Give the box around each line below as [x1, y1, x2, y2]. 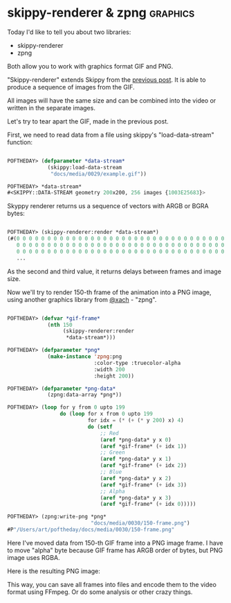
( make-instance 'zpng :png [47, 353, 122, 360]
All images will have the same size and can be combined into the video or [7, 96, 216, 105]
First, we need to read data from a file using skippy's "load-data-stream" [7, 130, 214, 139]
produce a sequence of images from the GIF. [7, 83, 135, 91]
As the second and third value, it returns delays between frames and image [7, 267, 221, 275]
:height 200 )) [93, 373, 135, 380]
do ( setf [87, 423, 113, 430]
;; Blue [100, 468, 122, 476]
